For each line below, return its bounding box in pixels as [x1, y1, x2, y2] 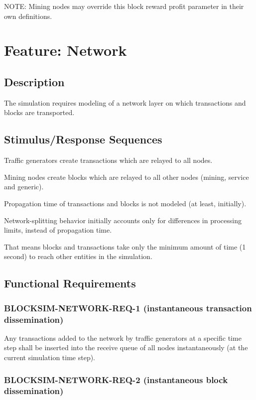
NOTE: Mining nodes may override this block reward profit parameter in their [4, 1, 244, 11]
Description [4, 74, 65, 89]
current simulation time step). [4, 352, 96, 363]
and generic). [4, 181, 44, 192]
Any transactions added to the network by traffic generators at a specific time [4, 332, 242, 343]
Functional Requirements [4, 275, 136, 291]
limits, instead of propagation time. [4, 225, 112, 235]
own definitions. [4, 10, 52, 21]
